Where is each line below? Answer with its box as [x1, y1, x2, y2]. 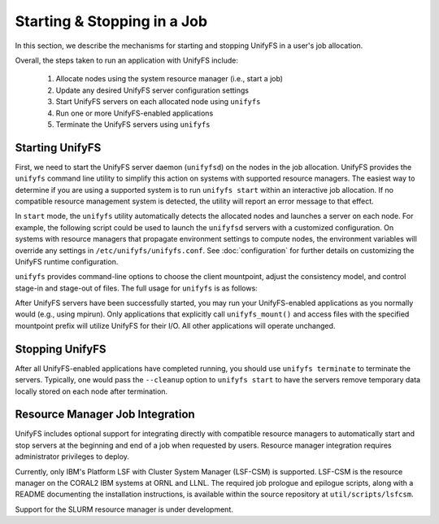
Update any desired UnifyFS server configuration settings [55, 85, 250, 95]
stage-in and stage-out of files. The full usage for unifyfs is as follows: [15, 283, 258, 293]
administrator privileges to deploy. [15, 452, 130, 461]
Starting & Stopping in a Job [15, 12, 207, 30]
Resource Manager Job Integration [15, 408, 195, 421]
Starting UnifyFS [15, 141, 102, 155]
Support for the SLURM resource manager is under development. [15, 504, 233, 514]
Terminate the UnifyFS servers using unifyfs [55, 119, 211, 129]
